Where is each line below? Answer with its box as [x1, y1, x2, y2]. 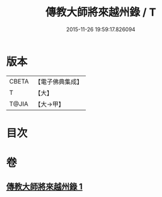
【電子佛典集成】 [34, 77, 83, 86]
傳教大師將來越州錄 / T [45, 5, 157, 19]
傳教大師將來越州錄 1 [6, 181, 83, 192]
